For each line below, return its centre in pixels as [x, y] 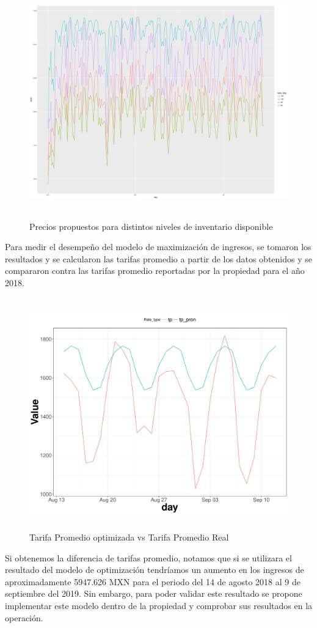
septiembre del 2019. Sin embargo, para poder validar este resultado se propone [154, 593]
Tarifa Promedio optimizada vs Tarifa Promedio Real [129, 537]
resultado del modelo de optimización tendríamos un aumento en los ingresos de [155, 570]
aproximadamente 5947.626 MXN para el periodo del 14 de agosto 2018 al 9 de [153, 581]
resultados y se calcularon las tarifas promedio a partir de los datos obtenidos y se [158, 258]
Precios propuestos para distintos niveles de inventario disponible [151, 226]
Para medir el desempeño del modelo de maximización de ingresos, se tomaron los [158, 247]
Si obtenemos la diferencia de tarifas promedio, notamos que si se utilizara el [148, 557]
